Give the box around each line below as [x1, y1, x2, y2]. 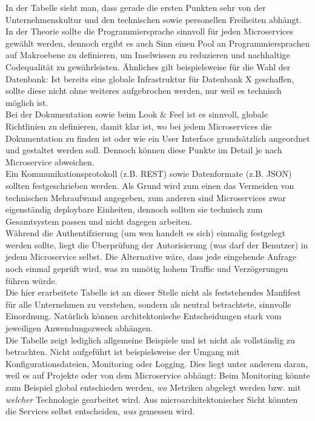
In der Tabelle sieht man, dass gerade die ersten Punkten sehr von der [5, 1, 266, 13]
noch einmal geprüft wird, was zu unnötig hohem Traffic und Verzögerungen [5, 262, 288, 275]
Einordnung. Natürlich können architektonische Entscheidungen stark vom [5, 310, 282, 322]
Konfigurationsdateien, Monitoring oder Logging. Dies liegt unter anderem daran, [5, 357, 308, 370]
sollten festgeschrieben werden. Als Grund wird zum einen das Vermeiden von [5, 179, 294, 191]
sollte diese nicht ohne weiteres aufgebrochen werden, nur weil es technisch [5, 84, 282, 97]
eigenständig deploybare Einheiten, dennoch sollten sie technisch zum [5, 203, 263, 216]
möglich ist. [5, 96, 48, 108]
